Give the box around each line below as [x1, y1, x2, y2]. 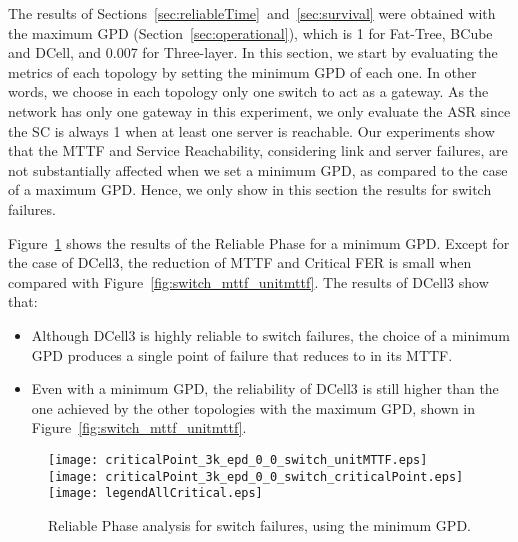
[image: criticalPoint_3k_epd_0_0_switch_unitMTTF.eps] [48, 452, 428, 467]
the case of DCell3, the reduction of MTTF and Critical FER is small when [8, 252, 472, 273]
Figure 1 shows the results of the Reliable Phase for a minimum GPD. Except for [8, 232, 510, 253]
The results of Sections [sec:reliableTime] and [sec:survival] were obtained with [8, 3, 496, 23]
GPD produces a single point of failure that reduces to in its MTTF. [31, 344, 453, 365]
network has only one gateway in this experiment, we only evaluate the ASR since [8, 100, 511, 121]
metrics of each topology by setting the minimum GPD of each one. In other [8, 61, 477, 82]
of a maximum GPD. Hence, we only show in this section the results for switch [8, 179, 492, 200]
